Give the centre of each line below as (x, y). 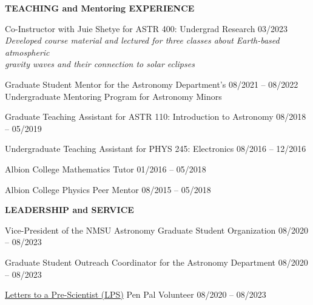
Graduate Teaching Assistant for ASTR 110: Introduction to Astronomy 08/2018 (156, 116)
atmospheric (27, 52)
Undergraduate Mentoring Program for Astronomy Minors (113, 96)
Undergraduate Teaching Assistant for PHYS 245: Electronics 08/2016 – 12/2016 (156, 149)
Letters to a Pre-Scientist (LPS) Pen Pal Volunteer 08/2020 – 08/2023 (136, 294)
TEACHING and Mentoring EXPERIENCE (100, 8)
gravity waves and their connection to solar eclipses (100, 64)
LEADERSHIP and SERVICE (69, 210)
